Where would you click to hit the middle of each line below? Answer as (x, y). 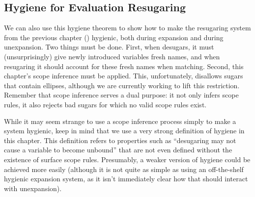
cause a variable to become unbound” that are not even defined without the (118, 150)
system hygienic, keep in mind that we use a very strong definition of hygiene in (124, 131)
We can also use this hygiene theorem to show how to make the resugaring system (127, 28)
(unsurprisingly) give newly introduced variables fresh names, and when (112, 56)
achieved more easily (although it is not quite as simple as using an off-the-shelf (124, 169)
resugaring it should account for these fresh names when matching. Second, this (124, 66)
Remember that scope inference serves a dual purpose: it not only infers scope (121, 95)
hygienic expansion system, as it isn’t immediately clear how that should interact (126, 179)
